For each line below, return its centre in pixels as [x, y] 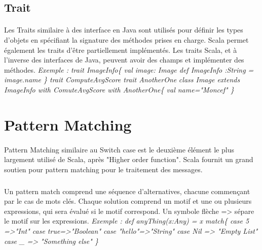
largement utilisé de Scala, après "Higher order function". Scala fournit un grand [129, 159]
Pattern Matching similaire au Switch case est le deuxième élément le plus [119, 149]
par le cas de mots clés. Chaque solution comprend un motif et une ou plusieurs [128, 201]
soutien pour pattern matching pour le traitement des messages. [103, 169]
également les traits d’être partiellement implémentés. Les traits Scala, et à [121, 50]
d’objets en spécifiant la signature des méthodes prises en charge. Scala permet [126, 39]
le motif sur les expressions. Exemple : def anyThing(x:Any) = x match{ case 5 [127, 221]
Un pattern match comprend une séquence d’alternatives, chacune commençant [127, 191]
